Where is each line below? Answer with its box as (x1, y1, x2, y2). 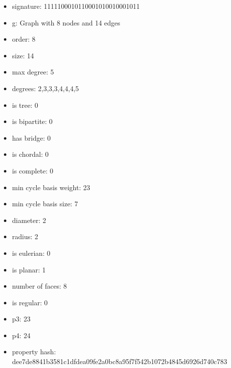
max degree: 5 (12, 67, 54, 77)
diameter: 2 (12, 215, 46, 225)
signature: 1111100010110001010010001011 (12, 1, 140, 11)
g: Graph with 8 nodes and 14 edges (12, 17, 120, 27)
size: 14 (12, 50, 34, 60)
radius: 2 (12, 231, 38, 242)
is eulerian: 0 (12, 247, 50, 258)
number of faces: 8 (12, 281, 67, 291)
